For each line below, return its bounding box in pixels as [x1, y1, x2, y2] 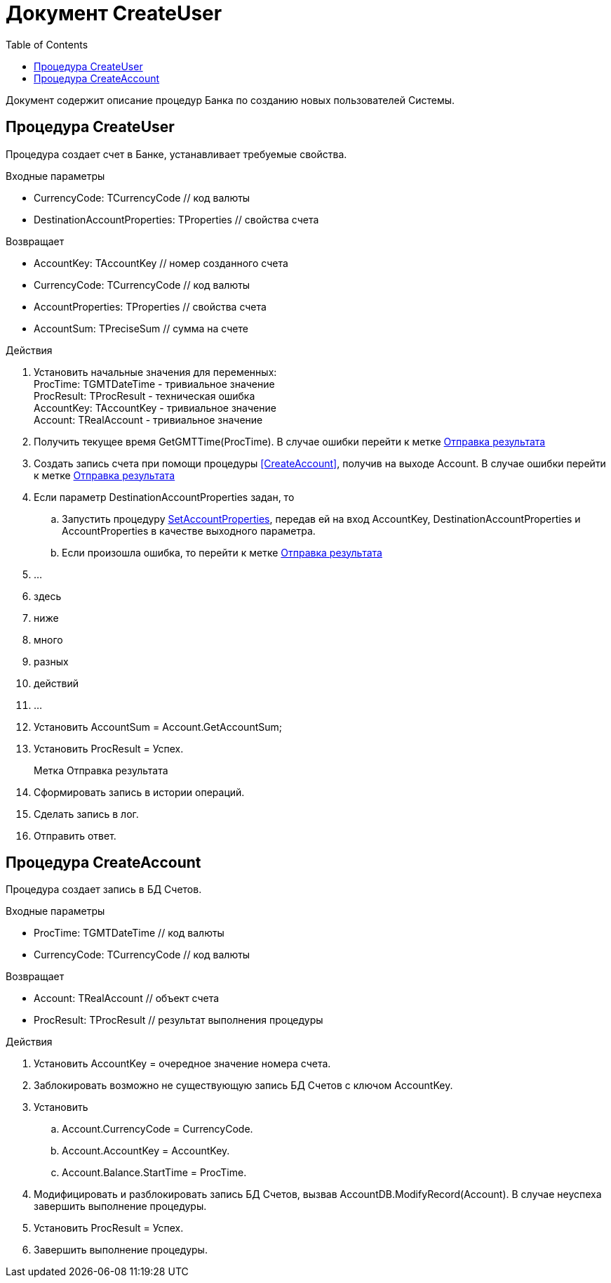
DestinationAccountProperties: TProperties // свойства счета [34, 213, 319, 226]
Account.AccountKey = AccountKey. [62, 1145, 230, 1157]
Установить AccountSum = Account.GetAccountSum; [34, 720, 282, 733]
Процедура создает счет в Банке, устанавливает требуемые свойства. [6, 148, 347, 160]
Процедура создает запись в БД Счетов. [6, 883, 202, 896]
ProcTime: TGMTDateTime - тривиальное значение [34, 377, 275, 390]
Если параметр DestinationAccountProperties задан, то [34, 490, 295, 503]
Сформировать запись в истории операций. [34, 786, 245, 798]
